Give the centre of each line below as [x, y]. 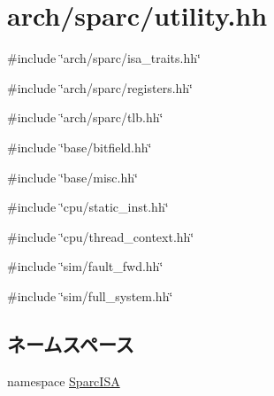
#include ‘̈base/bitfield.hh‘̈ [80, 147]
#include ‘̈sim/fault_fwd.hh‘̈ [85, 266]
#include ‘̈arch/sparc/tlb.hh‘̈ [85, 117]
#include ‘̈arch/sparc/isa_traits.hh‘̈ [104, 58]
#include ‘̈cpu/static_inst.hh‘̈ [88, 207]
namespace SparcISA [64, 380]
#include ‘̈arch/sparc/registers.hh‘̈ [100, 87]
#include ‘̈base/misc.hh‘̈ [72, 177]
